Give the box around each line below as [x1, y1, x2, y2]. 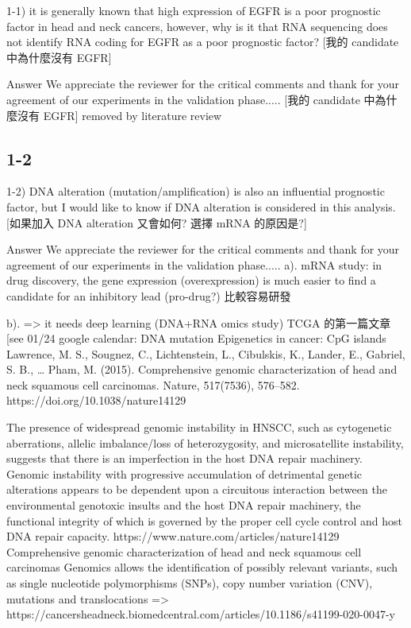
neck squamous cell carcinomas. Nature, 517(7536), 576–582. [6, 376, 300, 393]
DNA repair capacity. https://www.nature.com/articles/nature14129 [6, 528, 340, 545]
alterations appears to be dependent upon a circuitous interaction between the [6, 481, 387, 498]
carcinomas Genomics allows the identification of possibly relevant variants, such [6, 559, 398, 576]
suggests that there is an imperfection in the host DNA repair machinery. [6, 450, 363, 467]
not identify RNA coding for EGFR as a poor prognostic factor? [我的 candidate [6, 33, 399, 50]
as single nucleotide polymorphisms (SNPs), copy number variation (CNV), [6, 575, 373, 591]
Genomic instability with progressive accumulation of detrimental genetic [6, 465, 363, 482]
